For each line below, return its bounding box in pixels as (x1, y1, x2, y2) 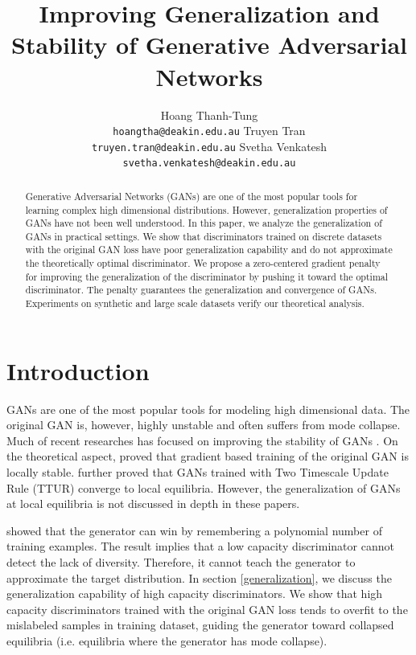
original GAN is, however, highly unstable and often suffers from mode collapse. (6, 416, 401, 433)
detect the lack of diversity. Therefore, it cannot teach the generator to (6, 554, 356, 571)
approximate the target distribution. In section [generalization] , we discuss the (6, 569, 392, 586)
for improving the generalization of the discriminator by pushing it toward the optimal (25, 269, 389, 283)
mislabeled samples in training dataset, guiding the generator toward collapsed (6, 616, 394, 633)
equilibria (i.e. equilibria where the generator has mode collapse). (6, 632, 327, 649)
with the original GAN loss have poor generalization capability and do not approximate (25, 243, 393, 256)
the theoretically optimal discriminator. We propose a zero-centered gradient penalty (25, 256, 381, 270)
